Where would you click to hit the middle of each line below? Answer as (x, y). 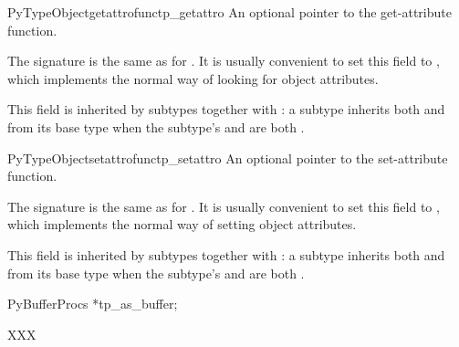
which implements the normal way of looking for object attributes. (193, 78)
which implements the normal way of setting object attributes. (182, 224)
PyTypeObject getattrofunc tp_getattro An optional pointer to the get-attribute (229, 12)
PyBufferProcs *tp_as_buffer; (93, 304)
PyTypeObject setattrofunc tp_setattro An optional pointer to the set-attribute (228, 158)
